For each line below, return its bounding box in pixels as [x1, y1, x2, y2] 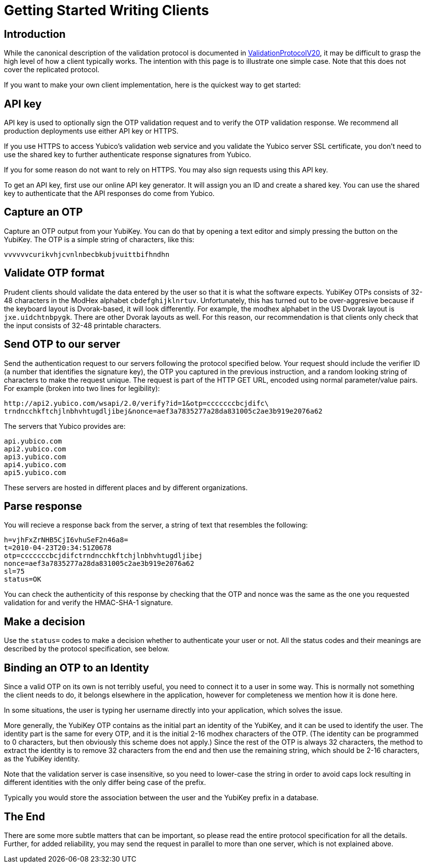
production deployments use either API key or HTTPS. [4, 127, 179, 136]
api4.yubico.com [4, 460, 66, 469]
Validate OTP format [4, 267, 105, 280]
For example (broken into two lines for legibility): [4, 384, 160, 392]
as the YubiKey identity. [4, 755, 80, 763]
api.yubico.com [4, 437, 62, 445]
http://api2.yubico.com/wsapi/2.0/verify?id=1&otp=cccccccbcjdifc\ [4, 399, 269, 407]
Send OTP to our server [4, 338, 120, 351]
